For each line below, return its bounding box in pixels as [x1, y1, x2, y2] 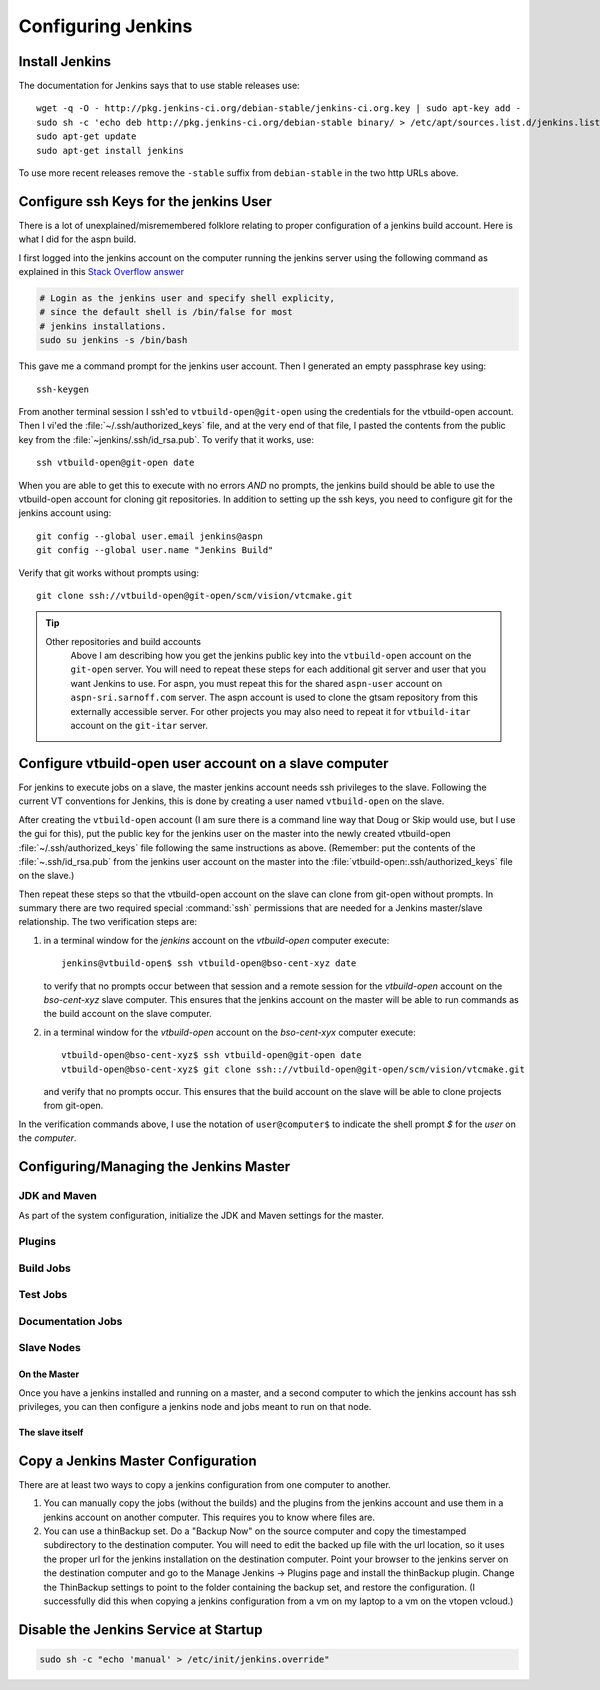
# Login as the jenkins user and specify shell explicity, [39, 293, 335, 304]
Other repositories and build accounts [45, 635, 202, 647]
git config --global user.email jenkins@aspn [36, 530, 264, 542]
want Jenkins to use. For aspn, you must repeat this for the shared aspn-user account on [70, 677, 443, 689]
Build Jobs [18, 1261, 72, 1275]
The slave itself [18, 1426, 84, 1438]
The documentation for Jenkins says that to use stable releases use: [18, 80, 300, 92]
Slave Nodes [18, 1341, 82, 1355]
